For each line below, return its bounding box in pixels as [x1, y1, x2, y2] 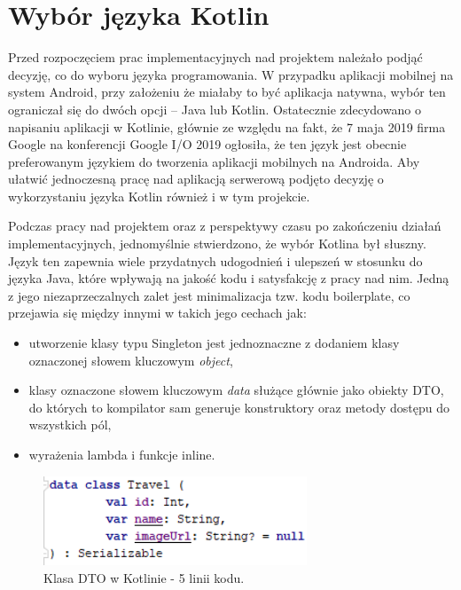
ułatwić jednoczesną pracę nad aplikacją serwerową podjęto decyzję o [8, 169, 384, 188]
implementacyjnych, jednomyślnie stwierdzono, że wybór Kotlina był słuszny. [8, 234, 426, 253]
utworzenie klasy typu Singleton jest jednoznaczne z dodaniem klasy [28, 334, 400, 352]
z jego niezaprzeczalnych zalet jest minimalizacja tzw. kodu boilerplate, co [8, 286, 410, 304]
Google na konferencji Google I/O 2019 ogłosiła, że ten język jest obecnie [8, 135, 407, 153]
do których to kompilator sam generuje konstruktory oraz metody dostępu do [28, 397, 449, 416]
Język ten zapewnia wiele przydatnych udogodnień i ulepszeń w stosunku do [8, 251, 423, 270]
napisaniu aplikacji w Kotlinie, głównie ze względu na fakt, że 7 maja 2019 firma [8, 117, 446, 136]
